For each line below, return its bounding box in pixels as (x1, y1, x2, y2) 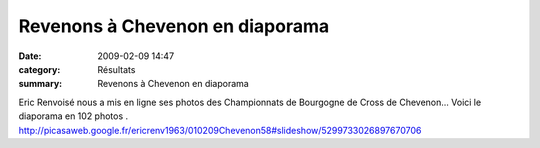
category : (18, 63, 61, 75)
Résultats (97, 63, 136, 75)
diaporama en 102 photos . (18, 110, 129, 122)
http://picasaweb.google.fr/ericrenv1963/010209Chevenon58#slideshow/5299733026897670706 (18, 124, 422, 136)
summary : (18, 78, 63, 90)
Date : (18, 50, 42, 62)
